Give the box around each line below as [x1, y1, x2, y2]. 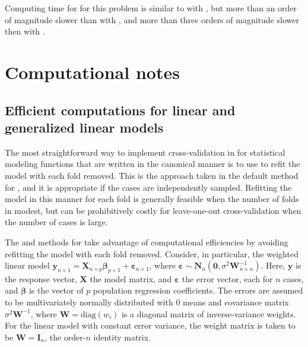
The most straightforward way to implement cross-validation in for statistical [5, 146, 285, 158]
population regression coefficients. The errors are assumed [93, 284, 303, 296]
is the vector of [28, 284, 84, 296]
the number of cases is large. [5, 216, 108, 228]
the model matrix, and [90, 272, 172, 285]
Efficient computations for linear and [5, 100, 236, 119]
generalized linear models [5, 118, 164, 136]
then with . [5, 25, 45, 37]
